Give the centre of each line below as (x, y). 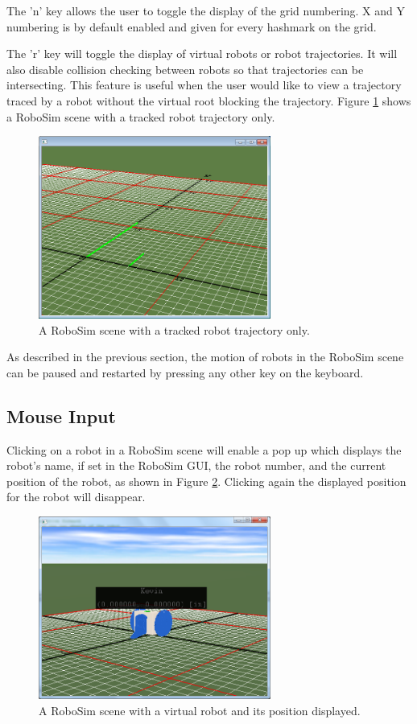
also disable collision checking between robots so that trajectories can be (185, 69)
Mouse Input (61, 415)
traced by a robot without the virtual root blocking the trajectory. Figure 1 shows (209, 100)
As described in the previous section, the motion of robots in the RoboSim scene (205, 357)
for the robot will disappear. (76, 497)
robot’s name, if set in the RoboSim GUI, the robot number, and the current (196, 465)
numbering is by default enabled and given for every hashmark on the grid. (192, 26)
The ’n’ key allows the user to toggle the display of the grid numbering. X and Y (206, 10)
